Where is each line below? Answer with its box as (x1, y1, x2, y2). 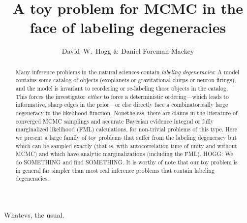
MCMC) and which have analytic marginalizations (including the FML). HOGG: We (15, 150, 233, 158)
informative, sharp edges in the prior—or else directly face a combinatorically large (15, 100, 228, 109)
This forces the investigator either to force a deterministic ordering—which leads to (15, 92, 229, 100)
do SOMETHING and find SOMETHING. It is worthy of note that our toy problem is (15, 158, 238, 166)
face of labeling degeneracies (30, 17, 226, 37)
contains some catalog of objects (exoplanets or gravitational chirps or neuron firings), (15, 76, 236, 84)
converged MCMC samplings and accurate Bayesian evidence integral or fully (15, 117, 214, 125)
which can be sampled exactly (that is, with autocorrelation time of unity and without (15, 141, 237, 150)
